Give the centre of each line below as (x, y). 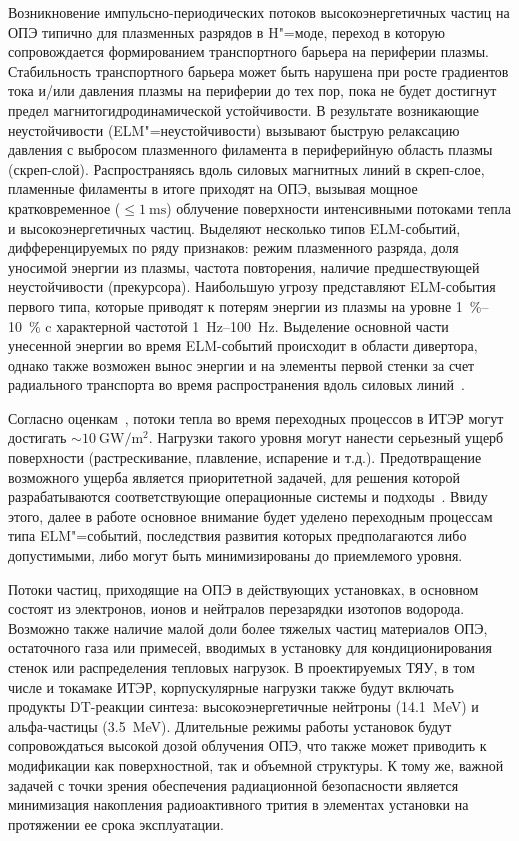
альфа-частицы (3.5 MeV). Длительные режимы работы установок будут (230, 725)
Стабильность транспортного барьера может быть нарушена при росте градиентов (258, 70)
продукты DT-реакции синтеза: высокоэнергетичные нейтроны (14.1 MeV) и (243, 706)
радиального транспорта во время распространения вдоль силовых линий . (236, 384)
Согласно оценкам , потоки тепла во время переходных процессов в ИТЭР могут (256, 417)
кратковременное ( (64, 207)
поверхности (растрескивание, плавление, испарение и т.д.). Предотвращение (245, 457)
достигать (37, 437)
